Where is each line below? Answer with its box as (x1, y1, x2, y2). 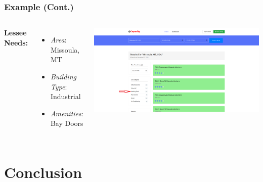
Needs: (4, 37, 28, 48)
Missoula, (50, 44, 80, 55)
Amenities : (50, 108, 83, 118)
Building (50, 71, 76, 81)
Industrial (50, 91, 81, 102)
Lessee (4, 27, 27, 38)
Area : (50, 34, 67, 45)
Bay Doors (50, 118, 83, 128)
